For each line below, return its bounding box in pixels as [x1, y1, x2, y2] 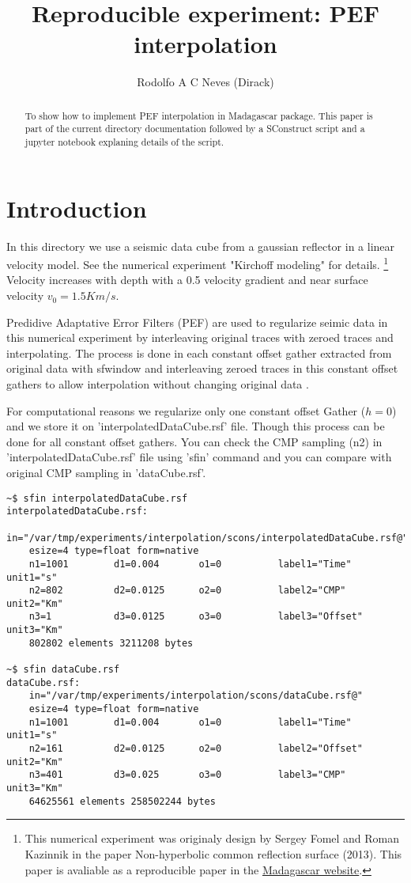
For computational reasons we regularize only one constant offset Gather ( [6, 402, 366, 419]
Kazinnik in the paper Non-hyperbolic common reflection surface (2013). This [25, 845, 402, 862]
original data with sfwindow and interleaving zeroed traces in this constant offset [6, 360, 398, 377]
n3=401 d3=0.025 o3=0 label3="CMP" [28, 769, 346, 781]
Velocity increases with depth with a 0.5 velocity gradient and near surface [6, 271, 368, 288]
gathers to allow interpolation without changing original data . [6, 376, 309, 392]
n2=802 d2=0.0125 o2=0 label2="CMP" [28, 585, 346, 597]
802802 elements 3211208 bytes [28, 637, 194, 649]
